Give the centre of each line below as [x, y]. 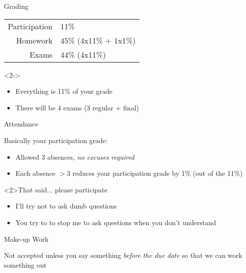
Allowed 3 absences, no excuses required [75, 157]
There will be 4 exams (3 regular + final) [77, 107]
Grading [16, 6]
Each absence [35, 173]
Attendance [21, 124]
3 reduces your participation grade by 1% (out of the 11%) [155, 173]
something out [25, 264]
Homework [34, 40]
